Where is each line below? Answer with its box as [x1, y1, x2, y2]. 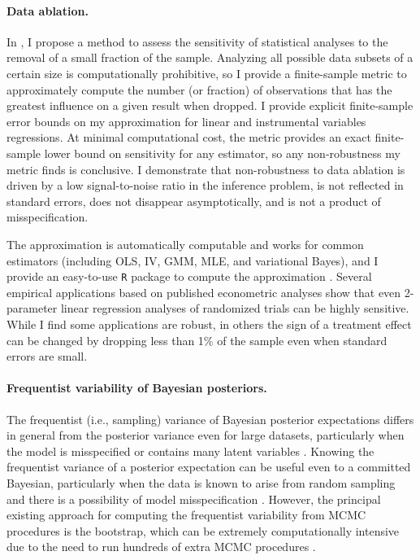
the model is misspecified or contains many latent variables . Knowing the [6, 442, 375, 459]
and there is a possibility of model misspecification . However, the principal [6, 490, 381, 507]
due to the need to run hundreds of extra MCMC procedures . [6, 538, 316, 555]
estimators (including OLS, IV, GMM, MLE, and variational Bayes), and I [6, 252, 379, 269]
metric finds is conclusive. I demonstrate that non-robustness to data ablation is [6, 160, 405, 177]
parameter [6, 300, 58, 317]
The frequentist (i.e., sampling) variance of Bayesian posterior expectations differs [6, 410, 414, 427]
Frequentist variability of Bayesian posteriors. [6, 379, 267, 396]
